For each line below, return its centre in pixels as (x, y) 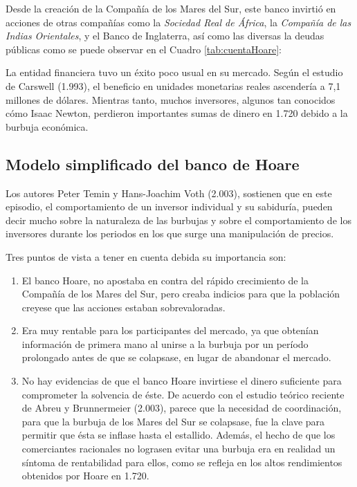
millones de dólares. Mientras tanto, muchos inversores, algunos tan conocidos (171, 99)
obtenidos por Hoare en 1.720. (85, 476)
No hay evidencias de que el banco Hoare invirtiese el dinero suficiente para (182, 381)
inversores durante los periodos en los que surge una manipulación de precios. (170, 233)
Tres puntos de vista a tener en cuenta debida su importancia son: (146, 256)
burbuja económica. (47, 126)
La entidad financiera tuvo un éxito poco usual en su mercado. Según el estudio (174, 72)
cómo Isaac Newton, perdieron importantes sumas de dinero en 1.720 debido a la (177, 113)
